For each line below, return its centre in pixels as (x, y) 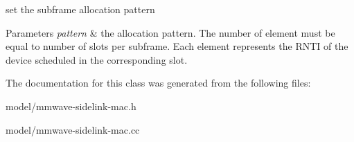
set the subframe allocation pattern (80, 9)
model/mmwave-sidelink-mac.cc (73, 129)
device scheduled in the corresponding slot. (97, 59)
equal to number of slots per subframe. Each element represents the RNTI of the (177, 46)
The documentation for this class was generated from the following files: (158, 83)
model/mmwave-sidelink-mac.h (71, 106)
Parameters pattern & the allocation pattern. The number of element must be (170, 32)
